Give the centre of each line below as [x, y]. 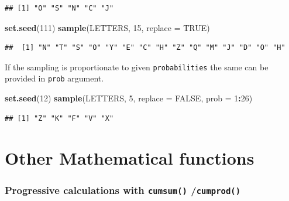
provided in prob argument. [54, 78]
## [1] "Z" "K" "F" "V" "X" [59, 118]
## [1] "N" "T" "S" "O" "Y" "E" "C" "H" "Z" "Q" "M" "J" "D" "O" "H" [145, 48]
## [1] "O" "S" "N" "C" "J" [59, 8]
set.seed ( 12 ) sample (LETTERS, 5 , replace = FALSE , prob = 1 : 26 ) [129, 98]
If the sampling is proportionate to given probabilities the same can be [137, 67]
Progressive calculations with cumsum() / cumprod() [123, 190]
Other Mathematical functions [130, 158]
